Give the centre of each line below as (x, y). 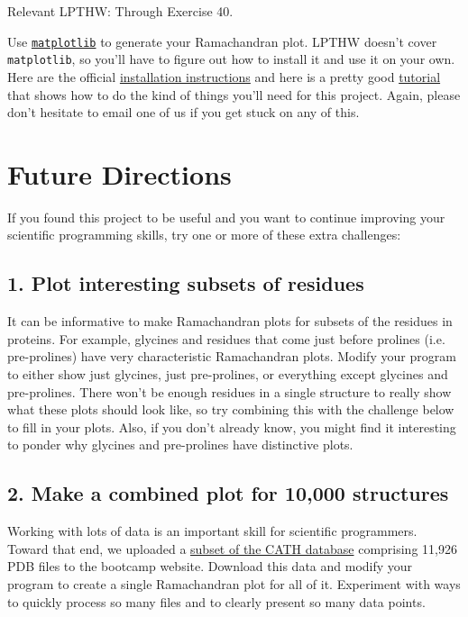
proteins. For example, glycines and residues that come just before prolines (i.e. (226, 338)
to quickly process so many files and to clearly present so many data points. (216, 601)
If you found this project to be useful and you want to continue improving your (226, 217)
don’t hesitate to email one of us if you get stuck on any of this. (184, 112)
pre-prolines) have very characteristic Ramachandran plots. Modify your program (232, 356)
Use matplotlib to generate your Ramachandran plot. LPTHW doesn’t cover (222, 41)
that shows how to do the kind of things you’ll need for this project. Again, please (234, 94)
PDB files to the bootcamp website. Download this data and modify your (210, 566)
